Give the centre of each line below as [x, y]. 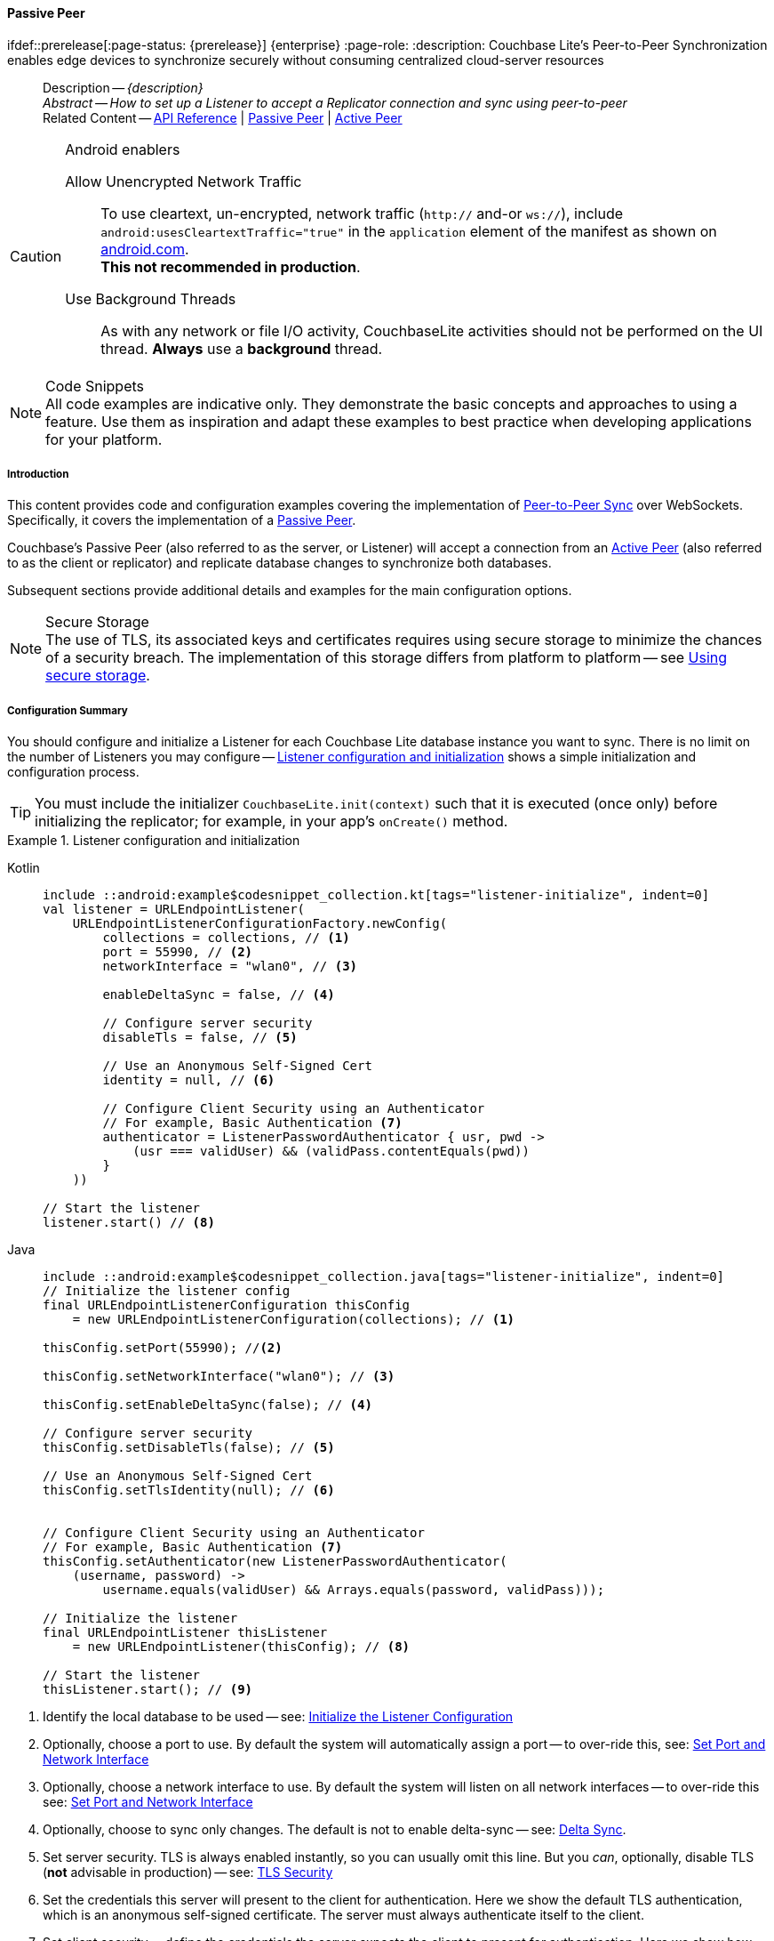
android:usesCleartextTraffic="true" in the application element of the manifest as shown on [409, 231]
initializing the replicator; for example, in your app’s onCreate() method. [271, 822]
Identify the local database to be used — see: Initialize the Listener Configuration [278, 1717]
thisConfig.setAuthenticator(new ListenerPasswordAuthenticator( [275, 1562]
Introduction [38, 474]
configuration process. [73, 772]
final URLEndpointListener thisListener [185, 1633]
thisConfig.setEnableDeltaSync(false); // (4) [207, 1405]
